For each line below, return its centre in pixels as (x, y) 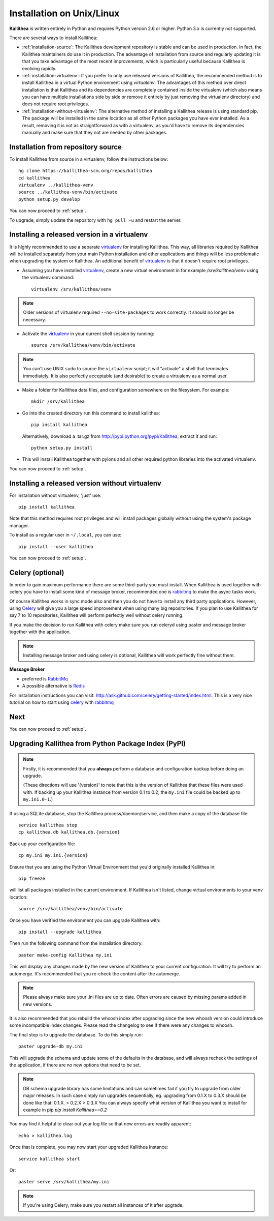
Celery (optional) (37, 572)
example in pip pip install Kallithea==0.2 (65, 1110)
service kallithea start (49, 1159)
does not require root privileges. (56, 104)
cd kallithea (35, 178)
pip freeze (32, 878)
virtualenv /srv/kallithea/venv (71, 289)
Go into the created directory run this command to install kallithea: (91, 413)
